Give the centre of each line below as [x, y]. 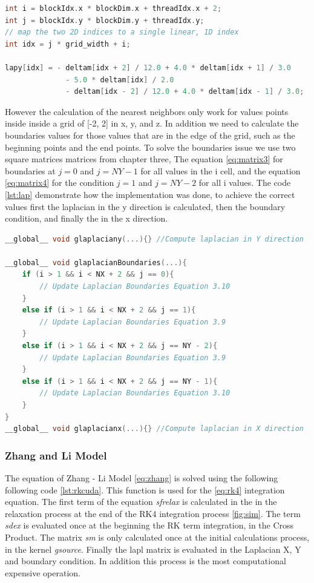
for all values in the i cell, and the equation [221, 170]
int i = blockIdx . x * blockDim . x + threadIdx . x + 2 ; [113, 8]
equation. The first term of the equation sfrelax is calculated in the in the [141, 502]
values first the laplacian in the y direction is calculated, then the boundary [145, 206]
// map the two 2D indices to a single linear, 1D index [122, 32]
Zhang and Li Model [56, 455]
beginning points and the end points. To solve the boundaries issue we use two [150, 147]
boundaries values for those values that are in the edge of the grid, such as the [150, 135]
